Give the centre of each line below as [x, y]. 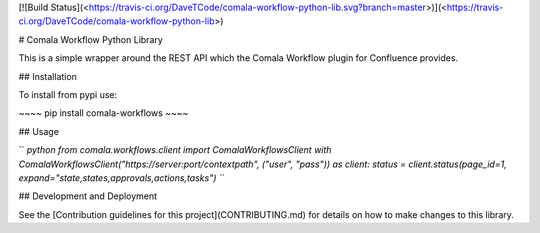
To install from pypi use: [68, 94]
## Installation [47, 76]
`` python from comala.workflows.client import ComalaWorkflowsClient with [175, 150]
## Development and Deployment [88, 196]
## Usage [39, 131]
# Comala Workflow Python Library [91, 39]
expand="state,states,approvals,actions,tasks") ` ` [121, 177]
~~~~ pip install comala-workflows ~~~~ [103, 113]
